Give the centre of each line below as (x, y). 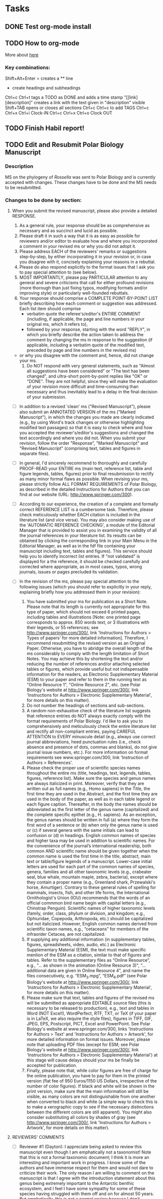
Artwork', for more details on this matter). (68, 1128)
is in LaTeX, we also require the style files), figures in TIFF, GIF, (90, 1018)
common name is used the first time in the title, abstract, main (89, 856)
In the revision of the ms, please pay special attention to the (79, 581)
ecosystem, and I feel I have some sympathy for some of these (82, 1189)
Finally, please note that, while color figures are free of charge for (92, 1071)
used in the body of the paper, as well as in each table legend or (91, 799)
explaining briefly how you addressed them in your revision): (80, 592)
